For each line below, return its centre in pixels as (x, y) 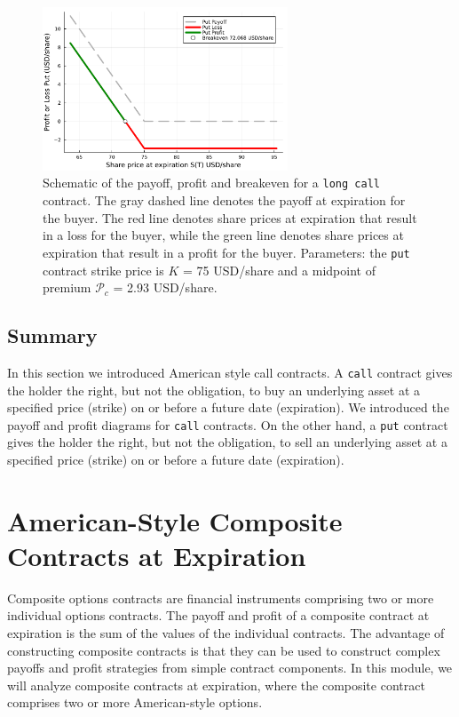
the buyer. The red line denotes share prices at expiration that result (230, 217)
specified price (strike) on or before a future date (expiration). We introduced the (228, 407)
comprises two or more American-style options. (135, 702)
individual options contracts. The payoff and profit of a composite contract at (218, 615)
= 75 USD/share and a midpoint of (279, 270)
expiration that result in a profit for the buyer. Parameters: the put (226, 252)
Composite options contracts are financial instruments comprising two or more (221, 597)
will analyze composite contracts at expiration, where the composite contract (216, 685)
